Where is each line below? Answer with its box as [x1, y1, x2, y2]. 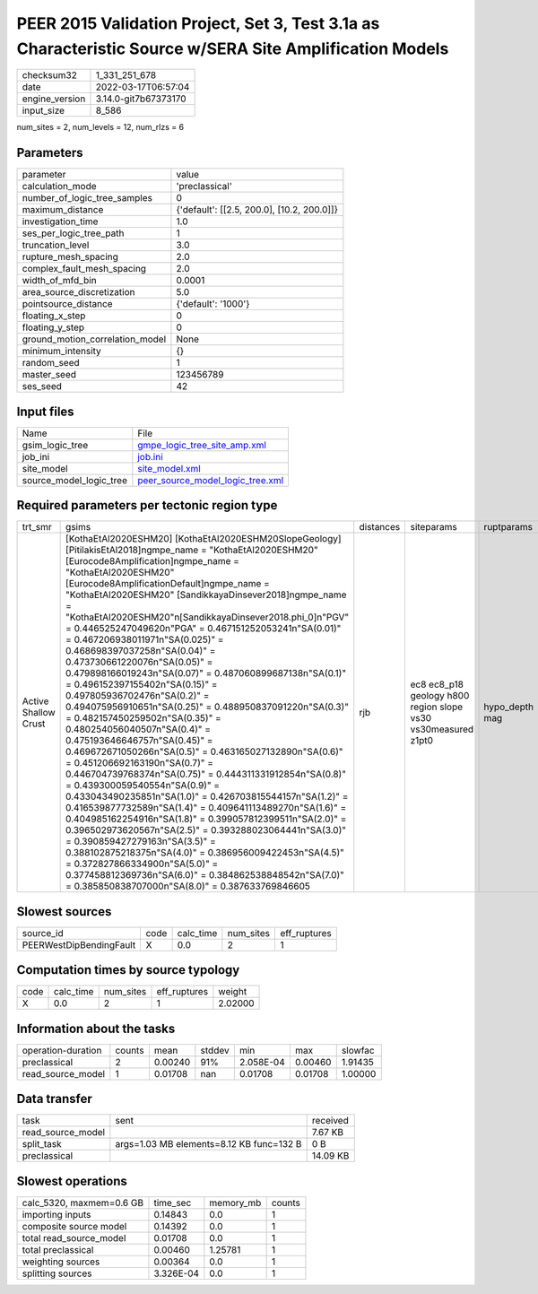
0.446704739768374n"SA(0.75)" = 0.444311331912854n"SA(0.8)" [65, 768, 347, 780]
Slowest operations [16, 1173, 127, 1188]
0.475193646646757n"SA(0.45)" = [65, 734, 213, 747]
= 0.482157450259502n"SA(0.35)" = [65, 712, 221, 725]
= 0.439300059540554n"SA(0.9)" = [65, 779, 220, 792]
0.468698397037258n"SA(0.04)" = [65, 645, 216, 657]
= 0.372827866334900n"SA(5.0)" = [65, 857, 219, 870]
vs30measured [410, 723, 474, 735]
